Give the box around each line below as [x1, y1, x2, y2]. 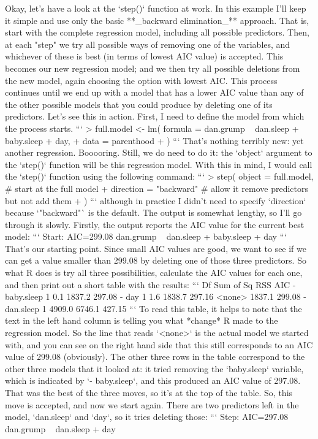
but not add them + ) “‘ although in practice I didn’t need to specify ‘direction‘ [5, 194, 306, 207]
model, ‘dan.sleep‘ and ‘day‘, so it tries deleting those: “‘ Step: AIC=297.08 [5, 410, 289, 423]
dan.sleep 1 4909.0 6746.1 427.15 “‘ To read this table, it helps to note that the [5, 302, 302, 315]
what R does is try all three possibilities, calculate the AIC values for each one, [5, 266, 303, 279]
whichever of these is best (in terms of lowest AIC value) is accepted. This [5, 50, 284, 63]
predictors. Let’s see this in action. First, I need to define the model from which [5, 110, 305, 123]
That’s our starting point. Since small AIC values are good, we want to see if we [5, 242, 307, 254]
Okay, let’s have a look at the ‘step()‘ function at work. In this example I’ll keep [5, 2, 306, 14]
